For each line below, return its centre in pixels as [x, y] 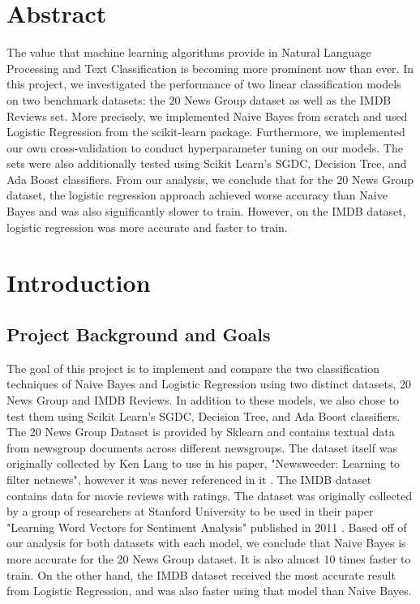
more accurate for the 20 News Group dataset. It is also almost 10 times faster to [209, 558]
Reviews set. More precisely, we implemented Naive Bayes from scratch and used [207, 116]
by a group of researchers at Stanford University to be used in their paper [190, 511]
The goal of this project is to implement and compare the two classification [193, 368]
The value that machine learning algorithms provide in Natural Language [189, 52]
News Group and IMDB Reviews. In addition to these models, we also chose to [203, 400]
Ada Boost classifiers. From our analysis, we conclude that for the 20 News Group [210, 179]
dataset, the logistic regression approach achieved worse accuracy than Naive [197, 195]
